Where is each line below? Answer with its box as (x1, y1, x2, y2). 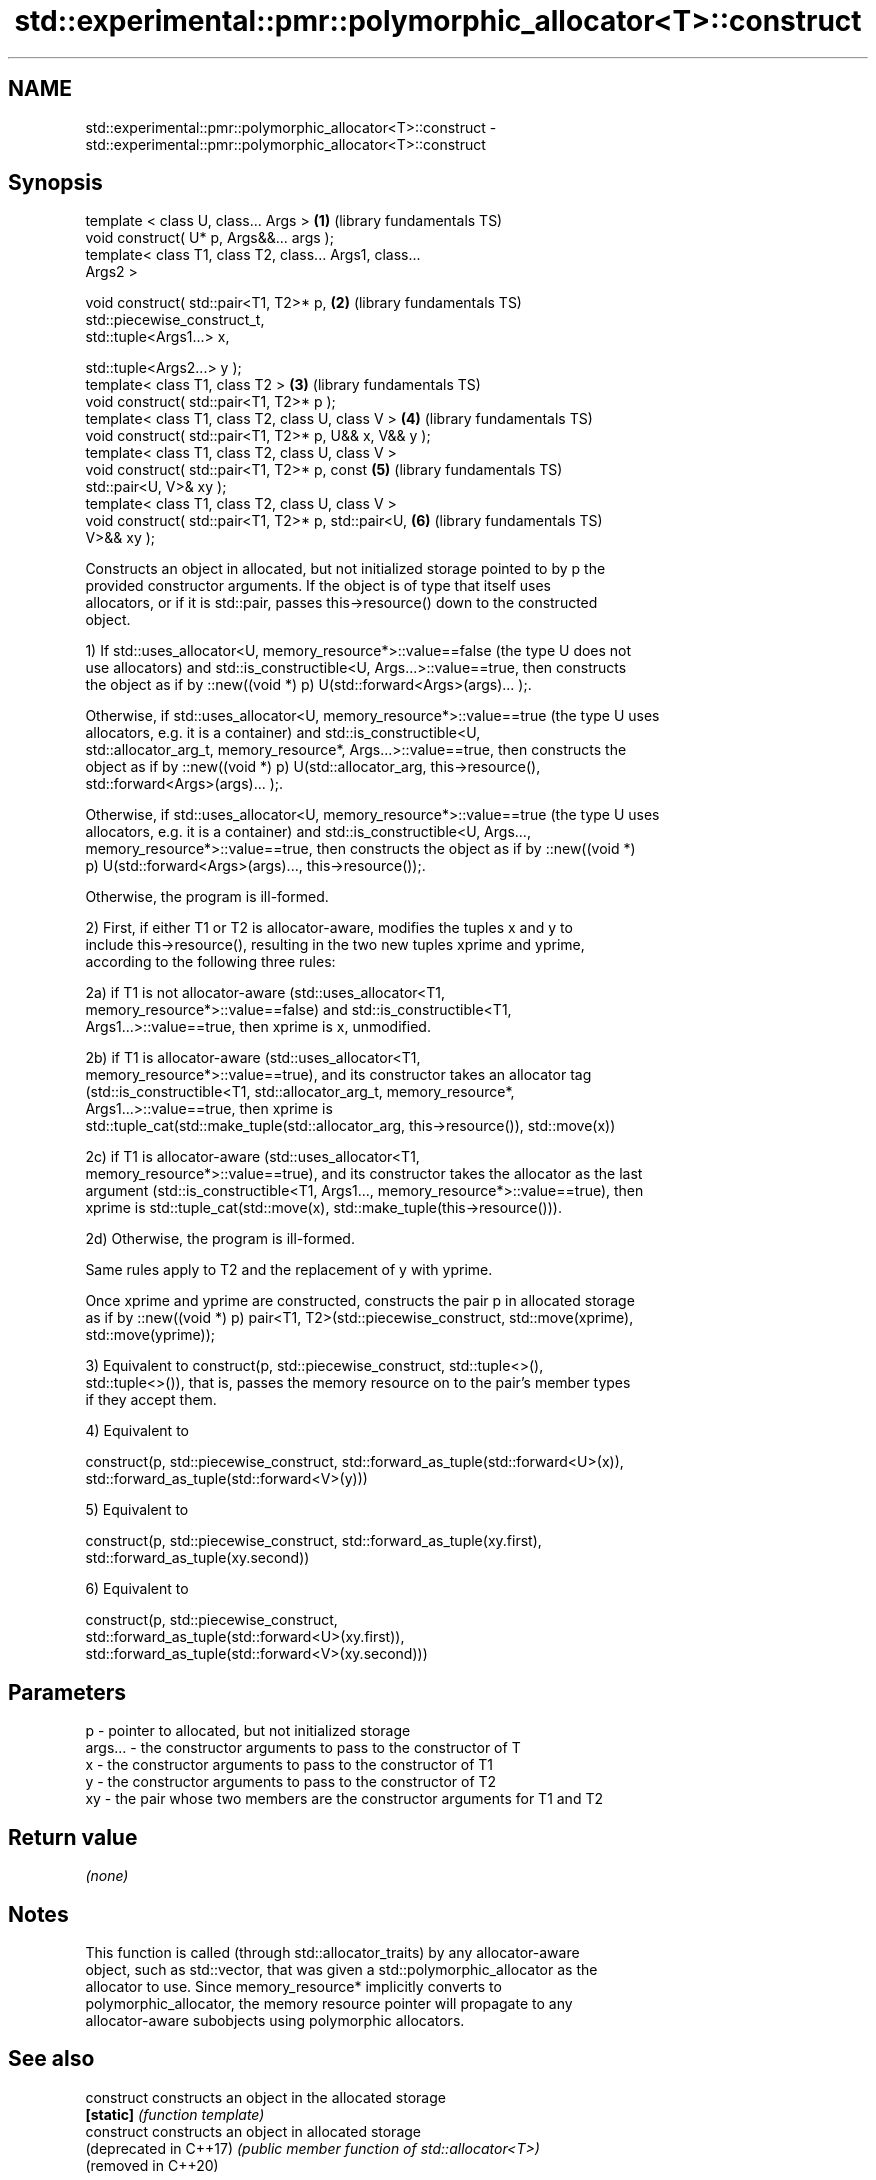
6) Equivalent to (85, 1580, 189, 1598)
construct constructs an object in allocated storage (85, 2122, 422, 2140)
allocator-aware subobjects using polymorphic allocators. (85, 2011, 465, 2029)
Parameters (8, 1679, 126, 1705)
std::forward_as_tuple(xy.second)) (85, 1549, 310, 1567)
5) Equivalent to (85, 1501, 189, 1519)
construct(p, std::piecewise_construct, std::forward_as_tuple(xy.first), (85, 1532, 542, 1550)
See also (8, 2046, 95, 2072)
